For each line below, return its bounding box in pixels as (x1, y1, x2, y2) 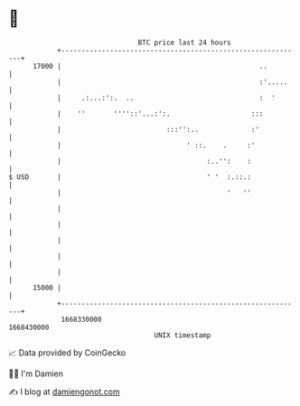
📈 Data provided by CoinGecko (8, 347, 127, 358)
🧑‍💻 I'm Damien (8, 368, 64, 379)
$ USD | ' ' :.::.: (8, 172, 252, 182)
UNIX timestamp (154, 330, 211, 340)
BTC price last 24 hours (137, 38, 231, 47)
